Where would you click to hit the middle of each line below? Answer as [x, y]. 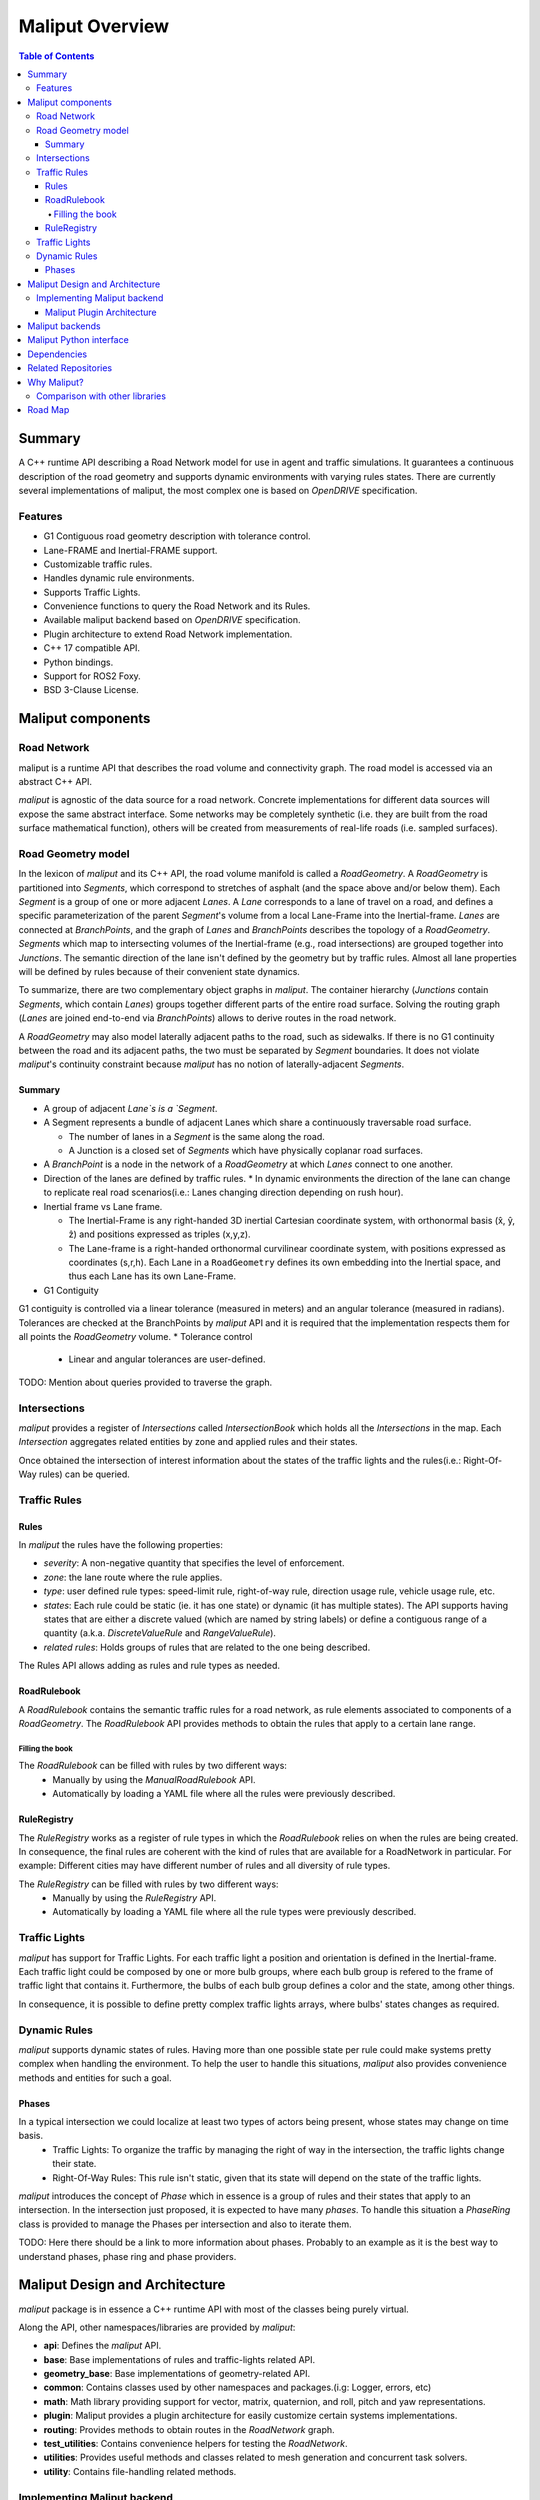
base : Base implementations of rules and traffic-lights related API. [179, 2359]
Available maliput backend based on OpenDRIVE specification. [172, 620]
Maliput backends [64, 326]
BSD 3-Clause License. [91, 690]
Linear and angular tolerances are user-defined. [167, 1359]
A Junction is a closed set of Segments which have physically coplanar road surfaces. [246, 1150]
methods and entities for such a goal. [95, 2077]
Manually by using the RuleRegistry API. [134, 1898]
